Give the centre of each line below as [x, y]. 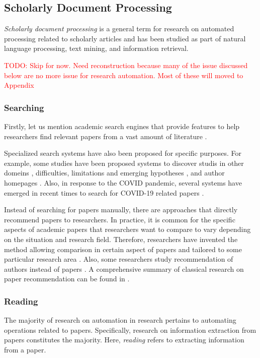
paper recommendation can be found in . [67, 279]
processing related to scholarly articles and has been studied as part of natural [125, 38]
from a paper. [25, 349]
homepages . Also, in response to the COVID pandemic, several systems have [123, 182]
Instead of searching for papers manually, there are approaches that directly [121, 210]
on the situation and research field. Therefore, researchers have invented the [121, 239]
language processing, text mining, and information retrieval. [96, 48]
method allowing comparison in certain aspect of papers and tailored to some [123, 249]
